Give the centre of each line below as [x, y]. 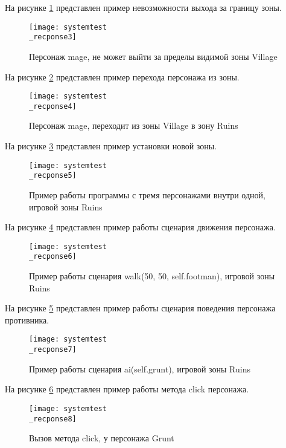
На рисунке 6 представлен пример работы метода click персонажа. [127, 389]
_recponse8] [53, 419]
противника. [27, 320]
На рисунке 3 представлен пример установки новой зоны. [111, 146]
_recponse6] [53, 257]
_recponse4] [53, 106]
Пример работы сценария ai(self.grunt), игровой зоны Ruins [140, 368]
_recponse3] [53, 37]
